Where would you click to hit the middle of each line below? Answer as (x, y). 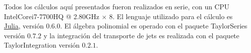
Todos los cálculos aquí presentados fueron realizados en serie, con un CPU (117, 6)
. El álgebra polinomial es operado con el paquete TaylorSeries (154, 26)
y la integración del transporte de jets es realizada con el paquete (142, 35)
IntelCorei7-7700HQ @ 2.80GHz (52, 16)
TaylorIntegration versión (42, 45)
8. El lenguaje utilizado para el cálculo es (171, 16)
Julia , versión (24, 26)
